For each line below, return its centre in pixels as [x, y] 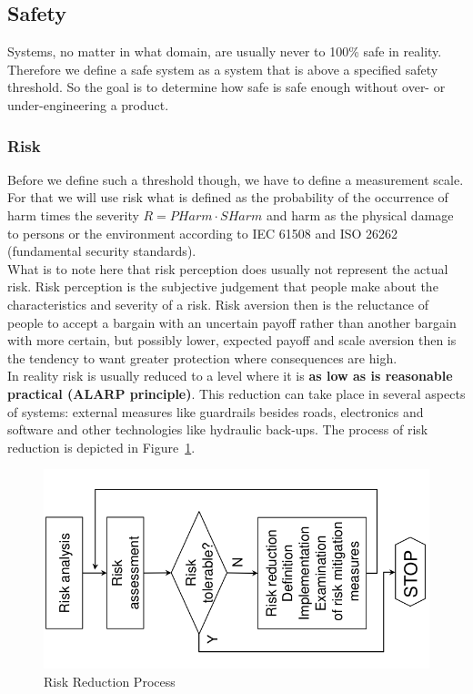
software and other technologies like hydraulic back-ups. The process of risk [218, 429]
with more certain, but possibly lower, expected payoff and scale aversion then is [232, 340]
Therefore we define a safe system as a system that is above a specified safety [223, 69]
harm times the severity [73, 214]
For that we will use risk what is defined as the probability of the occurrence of [228, 197]
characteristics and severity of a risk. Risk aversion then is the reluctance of [218, 304]
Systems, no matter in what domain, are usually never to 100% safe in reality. [225, 51]
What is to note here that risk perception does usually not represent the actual [228, 268]
